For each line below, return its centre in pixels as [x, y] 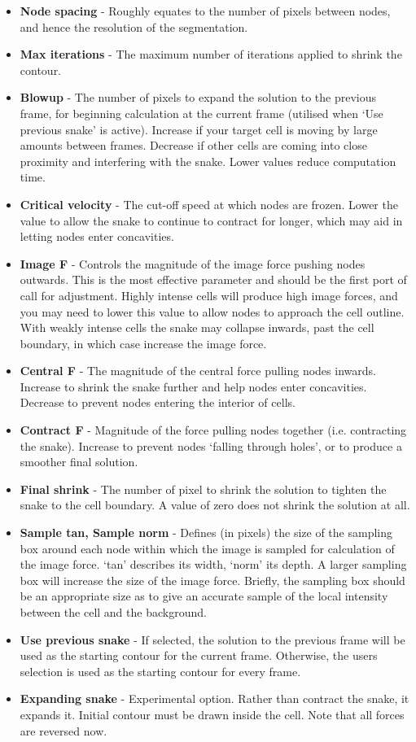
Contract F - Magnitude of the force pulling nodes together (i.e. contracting [213, 430]
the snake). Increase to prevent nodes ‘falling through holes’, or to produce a [211, 445]
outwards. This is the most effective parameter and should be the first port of [213, 279]
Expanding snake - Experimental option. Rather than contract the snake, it [215, 698]
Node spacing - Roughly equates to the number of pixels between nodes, [205, 11]
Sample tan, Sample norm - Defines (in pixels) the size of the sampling [206, 532]
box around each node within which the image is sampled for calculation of [207, 548]
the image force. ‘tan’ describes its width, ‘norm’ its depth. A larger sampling [213, 564]
